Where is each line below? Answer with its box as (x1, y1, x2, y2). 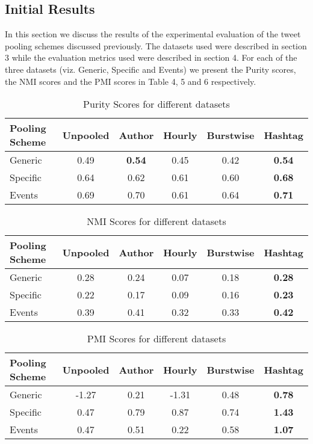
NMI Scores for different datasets (87, 214, 226, 229)
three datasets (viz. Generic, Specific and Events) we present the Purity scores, (5, 63, 296, 75)
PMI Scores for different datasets (87, 331, 226, 346)
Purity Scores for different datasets (83, 97, 230, 111)
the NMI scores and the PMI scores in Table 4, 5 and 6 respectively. (5, 75, 256, 87)
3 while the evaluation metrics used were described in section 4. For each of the (5, 51, 297, 64)
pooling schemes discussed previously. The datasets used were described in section (5, 39, 307, 52)
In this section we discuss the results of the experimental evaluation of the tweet (5, 28, 301, 40)
